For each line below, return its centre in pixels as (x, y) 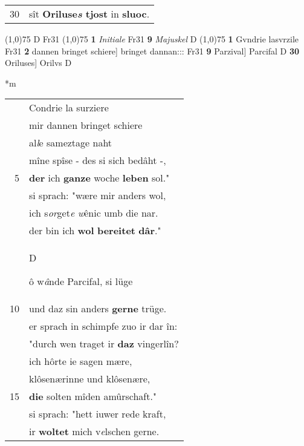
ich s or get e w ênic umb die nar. (94, 213)
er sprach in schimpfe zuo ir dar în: (103, 326)
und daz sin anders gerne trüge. (98, 309)
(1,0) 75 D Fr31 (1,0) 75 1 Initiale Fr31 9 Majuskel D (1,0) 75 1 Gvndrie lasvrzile (152, 39)
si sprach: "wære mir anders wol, (98, 195)
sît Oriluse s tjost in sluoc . (89, 14)
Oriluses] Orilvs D (38, 63)
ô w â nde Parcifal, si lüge (81, 281)
